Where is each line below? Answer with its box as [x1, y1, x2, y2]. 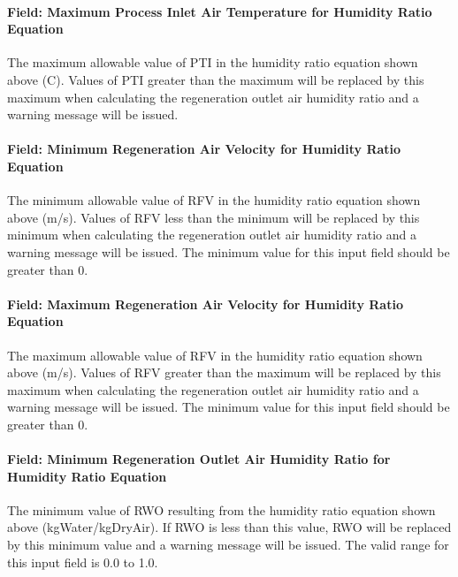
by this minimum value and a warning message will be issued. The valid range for [7, 535, 449, 554]
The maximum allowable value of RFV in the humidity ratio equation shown [7, 345, 423, 364]
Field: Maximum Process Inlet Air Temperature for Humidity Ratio [7, 2, 432, 20]
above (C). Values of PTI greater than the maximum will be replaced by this [7, 70, 424, 88]
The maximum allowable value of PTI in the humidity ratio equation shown [7, 53, 418, 72]
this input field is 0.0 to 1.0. [7, 552, 158, 571]
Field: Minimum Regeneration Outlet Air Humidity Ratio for [7, 450, 391, 468]
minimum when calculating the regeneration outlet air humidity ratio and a [7, 225, 416, 244]
